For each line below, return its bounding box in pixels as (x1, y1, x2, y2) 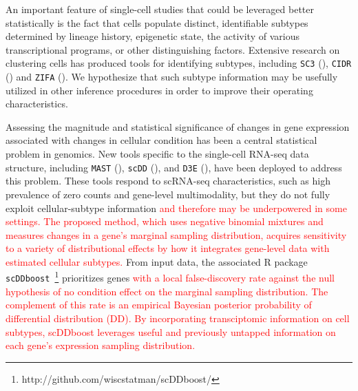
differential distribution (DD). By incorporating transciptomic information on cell (6, 310, 350, 325)
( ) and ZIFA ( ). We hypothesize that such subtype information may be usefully (6, 70, 338, 84)
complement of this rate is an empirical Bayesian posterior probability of (6, 297, 312, 312)
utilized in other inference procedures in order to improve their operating (6, 83, 313, 97)
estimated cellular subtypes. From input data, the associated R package (6, 254, 308, 268)
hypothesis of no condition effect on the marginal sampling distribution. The (6, 284, 328, 298)
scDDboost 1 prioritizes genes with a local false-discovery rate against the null (6, 268, 335, 285)
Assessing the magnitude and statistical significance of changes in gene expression (6, 119, 350, 134)
